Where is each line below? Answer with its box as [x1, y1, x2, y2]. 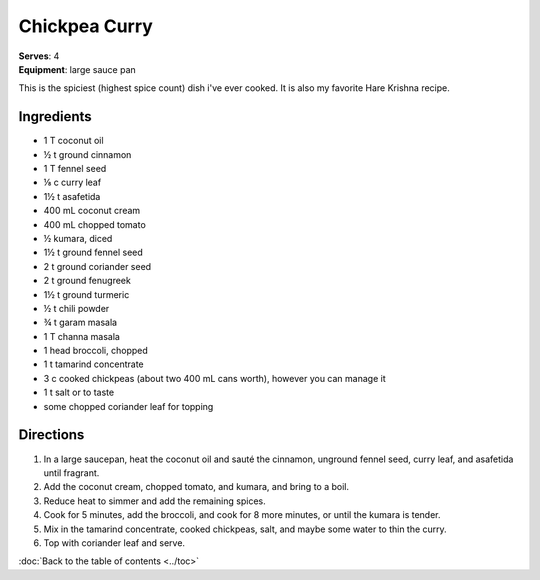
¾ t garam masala [43, 316, 118, 329]
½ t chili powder [43, 302, 110, 314]
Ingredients [18, 108, 92, 125]
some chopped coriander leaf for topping [43, 400, 214, 412]
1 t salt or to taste [43, 386, 115, 399]
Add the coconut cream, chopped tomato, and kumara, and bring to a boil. [43, 481, 350, 493]
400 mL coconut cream [43, 205, 141, 217]
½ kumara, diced [43, 232, 113, 244]
